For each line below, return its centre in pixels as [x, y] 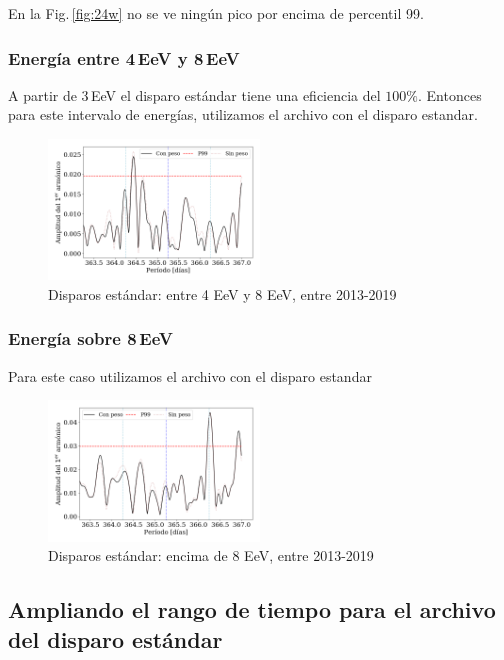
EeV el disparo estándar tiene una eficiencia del [235, 94]
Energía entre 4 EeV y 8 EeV [124, 57]
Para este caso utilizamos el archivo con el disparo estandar [190, 375]
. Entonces [450, 94]
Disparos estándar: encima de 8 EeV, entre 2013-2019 [211, 555]
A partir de [42, 94]
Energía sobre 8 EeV [90, 338]
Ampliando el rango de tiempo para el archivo [252, 609]
